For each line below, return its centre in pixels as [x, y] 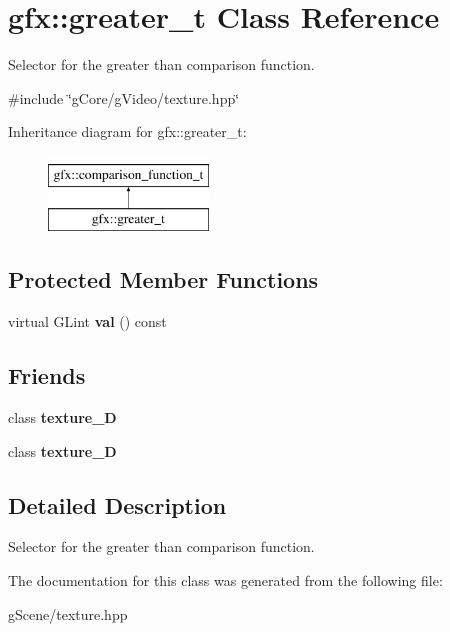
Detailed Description [117, 504]
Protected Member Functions [163, 279]
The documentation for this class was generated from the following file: [225, 580]
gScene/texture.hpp [68, 613]
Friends [47, 375]
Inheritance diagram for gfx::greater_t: [127, 131]
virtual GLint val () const [87, 321]
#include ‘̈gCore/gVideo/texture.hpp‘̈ [124, 97]
